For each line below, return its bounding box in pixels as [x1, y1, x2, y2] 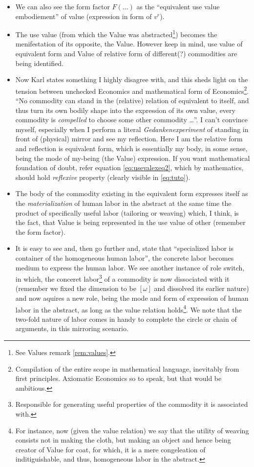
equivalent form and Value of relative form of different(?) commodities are [15, 48, 237, 59]
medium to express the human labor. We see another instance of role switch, [15, 262, 245, 272]
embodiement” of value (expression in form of [15, 11, 152, 21]
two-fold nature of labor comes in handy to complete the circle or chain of [15, 313, 237, 324]
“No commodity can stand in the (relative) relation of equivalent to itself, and [15, 95, 249, 106]
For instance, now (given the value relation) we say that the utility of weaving [15, 425, 249, 435]
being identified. [15, 58, 63, 68]
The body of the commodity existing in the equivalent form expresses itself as [15, 188, 248, 199]
